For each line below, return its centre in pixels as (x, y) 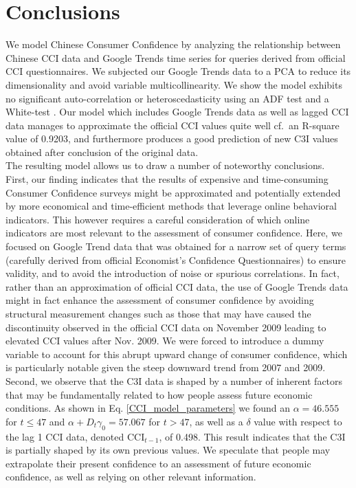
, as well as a (216, 421)
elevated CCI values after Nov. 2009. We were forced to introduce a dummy (165, 341)
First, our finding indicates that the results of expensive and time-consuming (167, 179)
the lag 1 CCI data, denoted (65, 436)
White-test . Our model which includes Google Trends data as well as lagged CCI (177, 112)
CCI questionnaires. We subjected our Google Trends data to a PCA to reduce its (178, 71)
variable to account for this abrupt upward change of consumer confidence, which (177, 354)
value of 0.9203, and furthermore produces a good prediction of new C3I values (172, 138)
